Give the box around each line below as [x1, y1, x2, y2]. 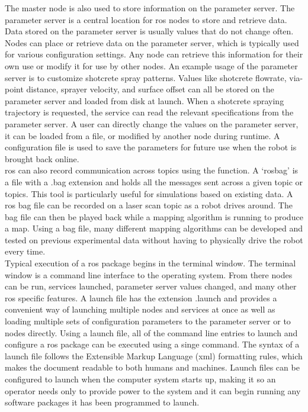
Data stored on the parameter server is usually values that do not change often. [5, 25, 294, 37]
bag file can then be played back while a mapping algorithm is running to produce [5, 210, 303, 223]
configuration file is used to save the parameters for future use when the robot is [5, 141, 297, 153]
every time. [5, 245, 46, 257]
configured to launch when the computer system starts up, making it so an [5, 373, 276, 385]
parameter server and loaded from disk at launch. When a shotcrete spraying [5, 94, 284, 107]
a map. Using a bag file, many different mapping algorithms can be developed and [5, 222, 303, 234]
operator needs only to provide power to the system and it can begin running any [5, 384, 301, 397]
